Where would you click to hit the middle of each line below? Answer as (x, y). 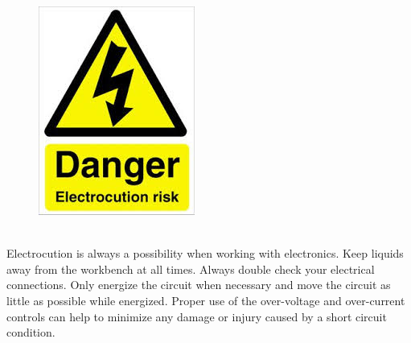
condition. (31, 332)
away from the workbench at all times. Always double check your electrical (191, 269)
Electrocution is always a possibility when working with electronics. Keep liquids (205, 253)
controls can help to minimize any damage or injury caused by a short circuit (197, 316)
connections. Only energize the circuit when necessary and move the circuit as (199, 285)
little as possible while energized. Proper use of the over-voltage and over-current (206, 300)
